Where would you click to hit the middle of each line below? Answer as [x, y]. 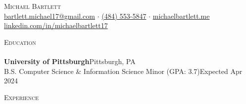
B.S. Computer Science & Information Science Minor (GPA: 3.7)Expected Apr [123, 71]
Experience [21, 97]
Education [20, 42]
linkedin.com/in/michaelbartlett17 [56, 25]
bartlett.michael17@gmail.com [49, 16]
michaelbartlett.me [181, 16]
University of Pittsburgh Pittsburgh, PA [70, 61]
